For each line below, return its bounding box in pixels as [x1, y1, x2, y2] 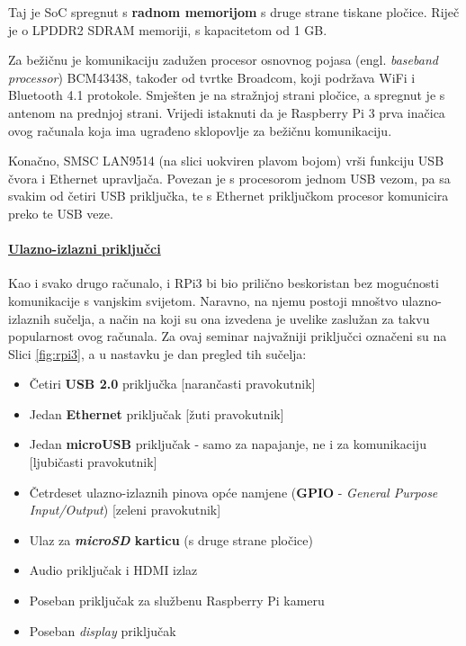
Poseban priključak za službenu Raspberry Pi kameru [29, 591, 325, 610]
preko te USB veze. [8, 203, 113, 222]
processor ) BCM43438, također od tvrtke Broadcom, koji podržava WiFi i [8, 67, 416, 86]
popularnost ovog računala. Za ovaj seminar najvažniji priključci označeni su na [8, 327, 447, 345]
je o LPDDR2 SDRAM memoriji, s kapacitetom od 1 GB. [8, 20, 327, 39]
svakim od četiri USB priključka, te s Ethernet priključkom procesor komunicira [8, 186, 449, 205]
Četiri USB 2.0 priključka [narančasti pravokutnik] [29, 374, 316, 393]
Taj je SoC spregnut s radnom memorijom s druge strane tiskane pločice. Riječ [8, 3, 460, 21]
